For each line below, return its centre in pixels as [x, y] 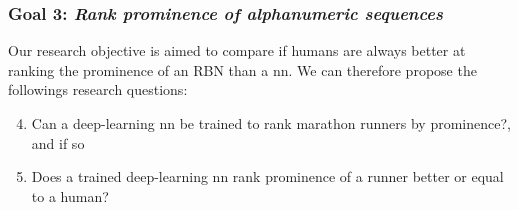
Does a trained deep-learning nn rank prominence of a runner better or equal [267, 176]
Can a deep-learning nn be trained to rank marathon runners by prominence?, [271, 123]
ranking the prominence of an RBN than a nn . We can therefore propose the [242, 69]
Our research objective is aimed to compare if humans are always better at [237, 50]
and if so [58, 142]
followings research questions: [98, 89]
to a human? [70, 195]
